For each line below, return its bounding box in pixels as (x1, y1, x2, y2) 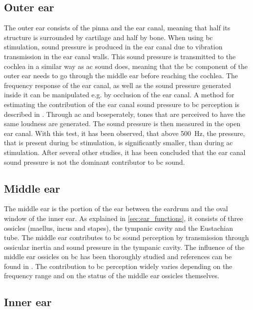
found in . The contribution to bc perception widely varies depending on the (4, 261, 232, 271)
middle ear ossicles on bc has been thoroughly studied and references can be (4, 251, 232, 262)
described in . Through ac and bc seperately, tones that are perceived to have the (4, 109, 245, 119)
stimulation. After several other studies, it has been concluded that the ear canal (4, 147, 246, 157)
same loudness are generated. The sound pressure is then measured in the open (4, 118, 241, 129)
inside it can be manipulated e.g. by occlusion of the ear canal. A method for (4, 89, 234, 100)
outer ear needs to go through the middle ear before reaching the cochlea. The (4, 70, 238, 81)
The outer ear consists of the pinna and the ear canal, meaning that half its (4, 22, 231, 33)
